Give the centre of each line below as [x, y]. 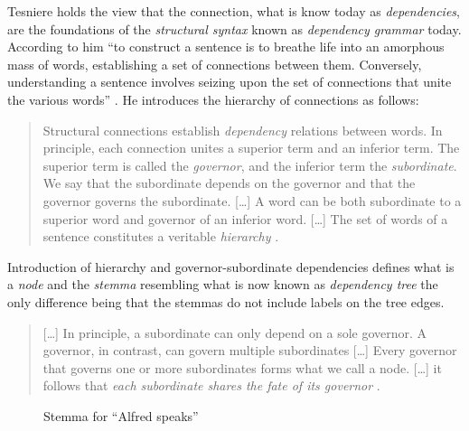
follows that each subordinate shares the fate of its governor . [211, 385]
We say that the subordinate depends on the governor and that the [229, 183]
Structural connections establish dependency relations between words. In [243, 130]
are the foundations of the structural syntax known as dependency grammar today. [234, 28]
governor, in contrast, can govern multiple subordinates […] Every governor [250, 350]
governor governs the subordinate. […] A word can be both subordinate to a [252, 200]
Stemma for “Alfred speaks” [121, 415]
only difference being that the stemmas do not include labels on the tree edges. [226, 301]
